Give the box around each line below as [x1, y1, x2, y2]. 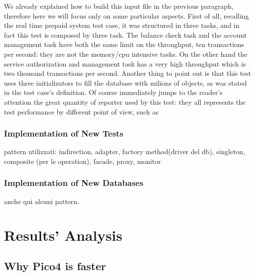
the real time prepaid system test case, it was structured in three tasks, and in [4, 20, 240, 30]
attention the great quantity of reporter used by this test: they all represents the [4, 96, 246, 107]
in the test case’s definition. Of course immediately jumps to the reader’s [4, 87, 223, 97]
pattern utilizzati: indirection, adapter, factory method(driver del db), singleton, [4, 146, 245, 157]
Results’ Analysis [4, 225, 123, 245]
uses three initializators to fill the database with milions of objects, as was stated [4, 77, 247, 88]
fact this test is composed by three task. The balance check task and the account [4, 29, 247, 40]
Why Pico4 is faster [4, 258, 106, 274]
